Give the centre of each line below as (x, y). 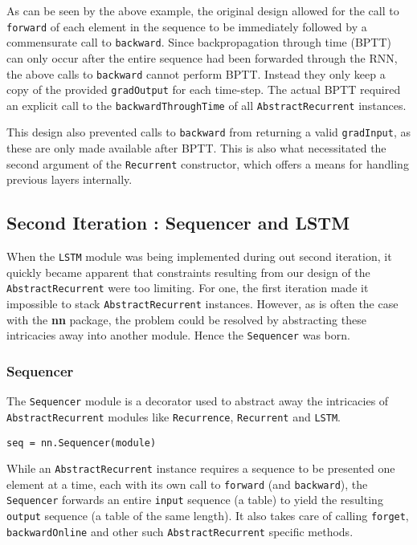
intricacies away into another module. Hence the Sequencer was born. (178, 335)
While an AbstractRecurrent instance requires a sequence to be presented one (201, 468)
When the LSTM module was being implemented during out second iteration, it (199, 256)
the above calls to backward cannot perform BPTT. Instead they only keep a (196, 73)
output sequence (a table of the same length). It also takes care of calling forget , (208, 516)
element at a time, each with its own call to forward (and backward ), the (187, 484)
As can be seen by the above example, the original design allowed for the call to (203, 10)
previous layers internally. (69, 179)
